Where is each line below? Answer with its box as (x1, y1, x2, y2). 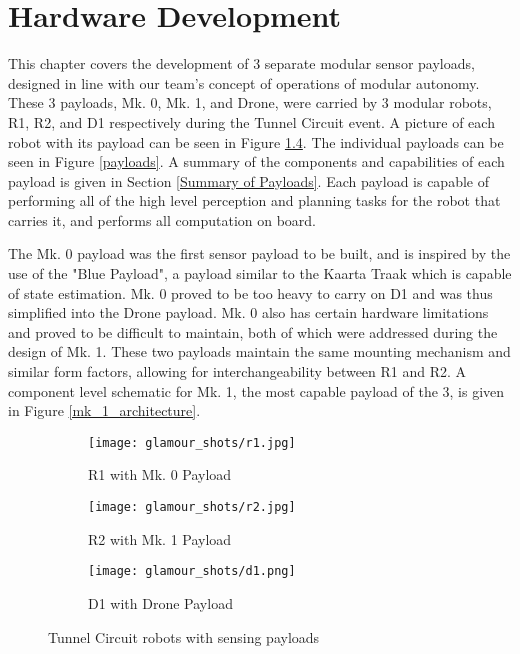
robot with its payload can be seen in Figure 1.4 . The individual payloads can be (8, 131, 504, 152)
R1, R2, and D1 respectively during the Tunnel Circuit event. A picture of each (8, 111, 495, 132)
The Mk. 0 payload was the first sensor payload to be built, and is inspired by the (8, 243, 511, 264)
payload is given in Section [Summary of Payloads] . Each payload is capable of (8, 170, 489, 191)
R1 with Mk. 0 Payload (88, 464, 232, 485)
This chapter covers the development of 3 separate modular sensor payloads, (8, 53, 475, 74)
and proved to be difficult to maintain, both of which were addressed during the (8, 321, 498, 342)
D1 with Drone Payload (88, 592, 233, 613)
